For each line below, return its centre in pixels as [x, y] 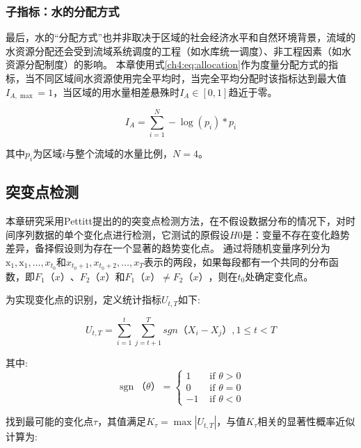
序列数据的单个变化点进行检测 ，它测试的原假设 [122, 234]
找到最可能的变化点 [49, 421]
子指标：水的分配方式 [63, 11]
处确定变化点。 [279, 276]
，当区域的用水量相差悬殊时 [117, 91]
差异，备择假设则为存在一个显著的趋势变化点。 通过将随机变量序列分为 [168, 248]
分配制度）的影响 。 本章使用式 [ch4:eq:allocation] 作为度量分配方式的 [176, 64]
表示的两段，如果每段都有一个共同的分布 [236, 261]
